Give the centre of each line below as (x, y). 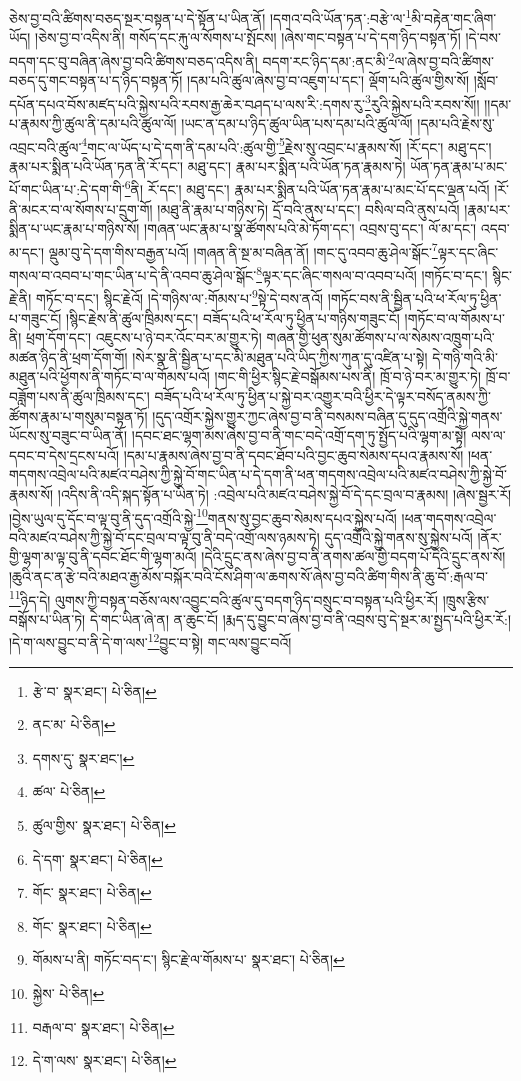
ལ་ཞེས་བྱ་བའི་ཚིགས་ (444, 60)
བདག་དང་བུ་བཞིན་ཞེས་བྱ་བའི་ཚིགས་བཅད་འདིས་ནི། (133, 60)
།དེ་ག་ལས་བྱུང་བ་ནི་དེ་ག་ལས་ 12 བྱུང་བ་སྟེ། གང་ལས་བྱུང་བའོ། (150, 641)
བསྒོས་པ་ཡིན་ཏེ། (47, 618)
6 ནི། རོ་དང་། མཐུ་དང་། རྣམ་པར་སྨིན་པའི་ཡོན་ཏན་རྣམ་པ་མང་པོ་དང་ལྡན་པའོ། (307, 188)
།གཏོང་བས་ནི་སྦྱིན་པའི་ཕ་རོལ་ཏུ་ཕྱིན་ (414, 297)
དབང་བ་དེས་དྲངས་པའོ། (64, 454)
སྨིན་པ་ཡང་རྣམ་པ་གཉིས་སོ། (74, 228)
